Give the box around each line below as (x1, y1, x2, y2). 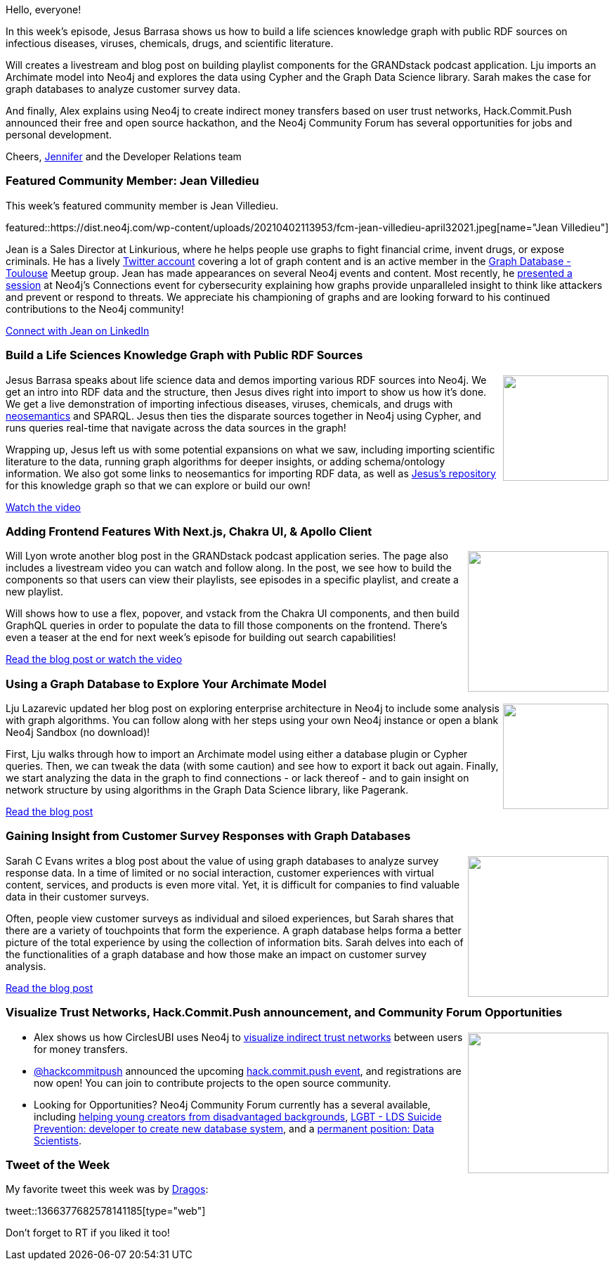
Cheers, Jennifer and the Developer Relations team (6, 150, 242, 162)
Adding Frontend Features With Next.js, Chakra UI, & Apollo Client (6, 524, 372, 538)
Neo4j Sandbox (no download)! (6, 726, 150, 738)
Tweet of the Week (6, 1157, 110, 1172)
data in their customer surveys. (6, 890, 150, 903)
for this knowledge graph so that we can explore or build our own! (6, 479, 311, 491)
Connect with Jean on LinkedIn (6, 324, 150, 337)
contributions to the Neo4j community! (6, 302, 184, 315)
